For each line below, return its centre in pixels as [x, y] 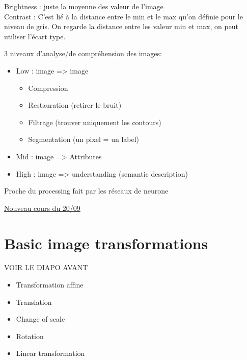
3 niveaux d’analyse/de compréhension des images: [83, 53]
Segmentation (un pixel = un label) [84, 139]
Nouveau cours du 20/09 [42, 208]
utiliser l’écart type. [35, 36]
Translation [34, 302]
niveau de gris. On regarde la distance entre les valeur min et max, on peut [121, 26]
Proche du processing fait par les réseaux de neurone [86, 191]
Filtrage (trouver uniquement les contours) [95, 122]
